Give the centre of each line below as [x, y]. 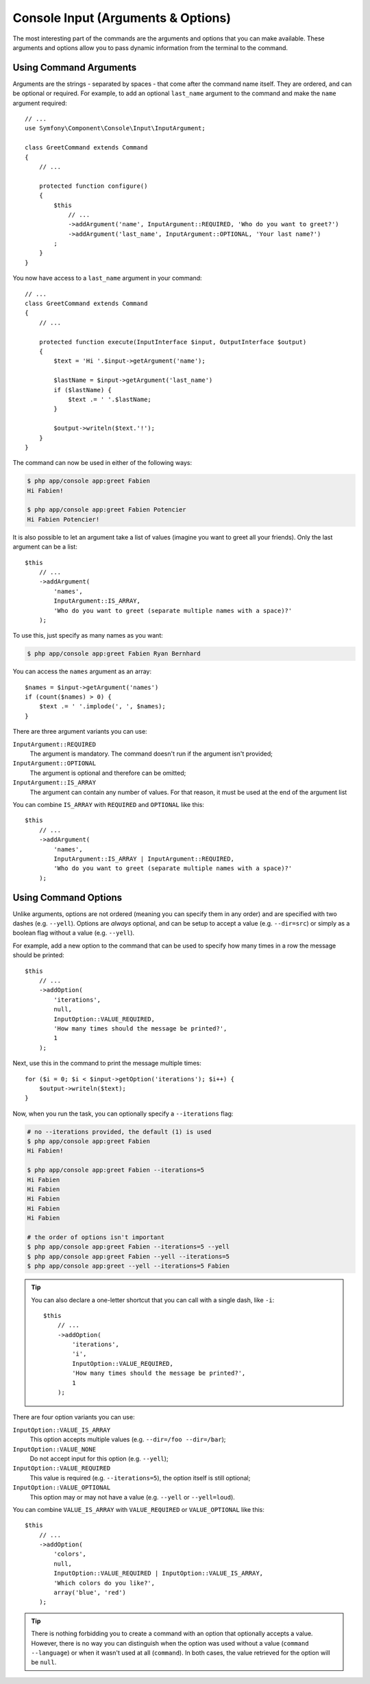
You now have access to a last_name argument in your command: [107, 278]
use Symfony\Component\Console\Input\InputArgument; [115, 128]
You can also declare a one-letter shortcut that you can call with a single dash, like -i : [153, 1300]
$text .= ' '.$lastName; [110, 399]
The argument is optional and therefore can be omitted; [108, 773]
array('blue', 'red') [90, 1593]
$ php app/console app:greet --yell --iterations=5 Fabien [128, 1266]
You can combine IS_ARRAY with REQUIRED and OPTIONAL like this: [109, 805]
